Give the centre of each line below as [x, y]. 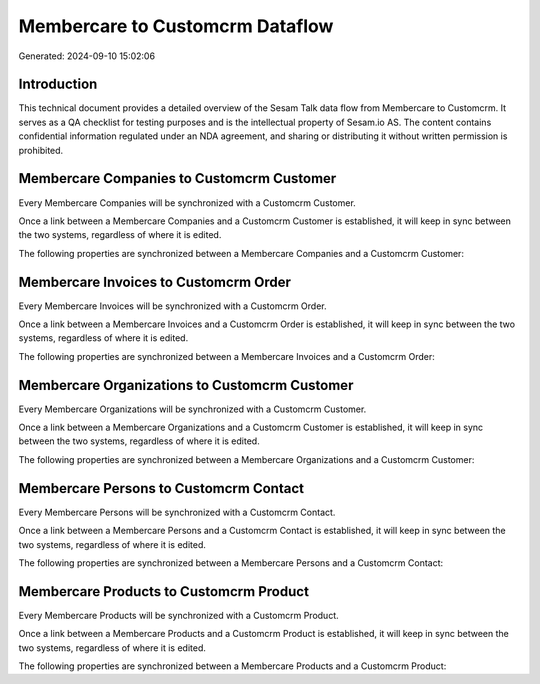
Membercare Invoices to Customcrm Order [155, 281]
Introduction [58, 84]
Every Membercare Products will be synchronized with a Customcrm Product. [178, 615]
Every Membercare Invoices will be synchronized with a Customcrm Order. [172, 306]
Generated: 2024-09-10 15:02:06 [86, 56]
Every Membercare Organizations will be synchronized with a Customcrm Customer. [192, 409]
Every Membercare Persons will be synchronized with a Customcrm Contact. [177, 512]
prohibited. [41, 150]
